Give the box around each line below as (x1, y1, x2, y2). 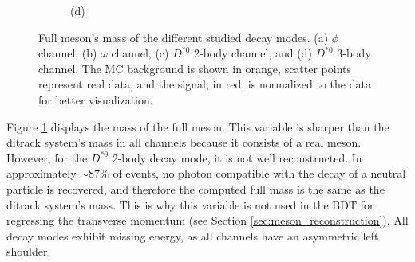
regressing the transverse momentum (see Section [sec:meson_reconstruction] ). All (6, 212, 409, 229)
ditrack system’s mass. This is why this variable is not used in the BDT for (6, 196, 374, 213)
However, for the (6, 149, 88, 166)
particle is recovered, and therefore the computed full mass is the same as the (6, 180, 385, 197)
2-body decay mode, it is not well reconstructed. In (112, 149, 362, 166)
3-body (337, 45, 371, 61)
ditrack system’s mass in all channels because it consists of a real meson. (6, 134, 362, 151)
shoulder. (6, 243, 51, 260)
